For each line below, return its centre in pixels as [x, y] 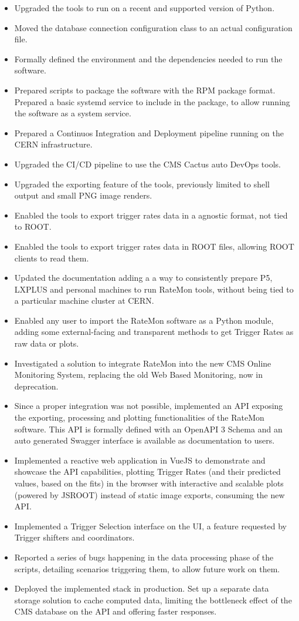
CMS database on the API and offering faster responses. [115, 611]
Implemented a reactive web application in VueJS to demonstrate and [140, 460]
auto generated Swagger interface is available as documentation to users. [145, 440]
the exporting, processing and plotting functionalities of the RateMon [139, 417]
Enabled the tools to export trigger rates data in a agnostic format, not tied [151, 215]
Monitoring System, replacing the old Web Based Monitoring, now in [139, 375]
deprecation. [36, 386]
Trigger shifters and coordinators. [74, 537]
